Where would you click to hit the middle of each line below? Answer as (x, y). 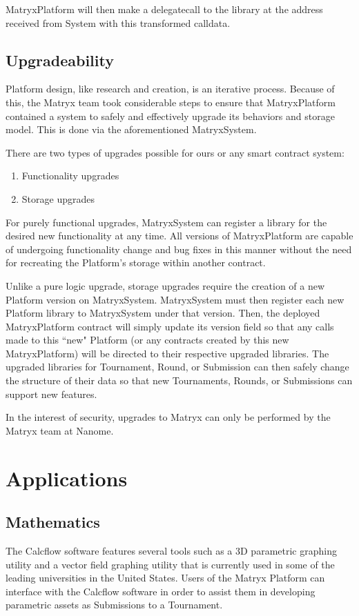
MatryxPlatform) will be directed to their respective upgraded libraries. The (167, 353)
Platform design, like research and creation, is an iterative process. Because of (170, 89)
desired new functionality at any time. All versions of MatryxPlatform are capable (179, 236)
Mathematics (53, 522)
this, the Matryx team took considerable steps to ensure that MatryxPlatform (171, 102)
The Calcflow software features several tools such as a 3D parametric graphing (171, 551)
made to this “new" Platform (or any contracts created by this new (147, 340)
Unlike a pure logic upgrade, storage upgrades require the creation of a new (165, 285)
